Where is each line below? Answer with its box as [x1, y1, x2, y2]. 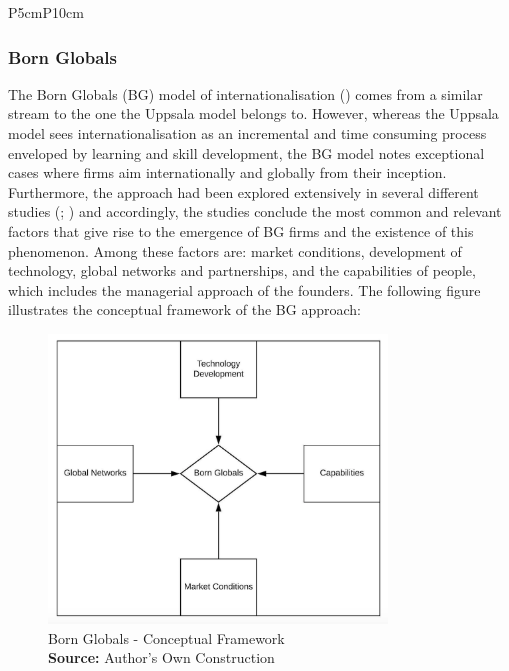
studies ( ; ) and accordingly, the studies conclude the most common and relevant [8, 201, 502, 222]
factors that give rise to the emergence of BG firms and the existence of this [8, 220, 474, 241]
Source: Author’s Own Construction [48, 647, 275, 668]
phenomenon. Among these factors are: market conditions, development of [8, 240, 462, 261]
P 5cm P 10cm [8, 2, 84, 22]
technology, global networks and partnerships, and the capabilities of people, [8, 260, 476, 281]
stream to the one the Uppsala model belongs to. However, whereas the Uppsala [8, 103, 499, 124]
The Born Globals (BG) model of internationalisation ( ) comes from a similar [8, 83, 483, 104]
